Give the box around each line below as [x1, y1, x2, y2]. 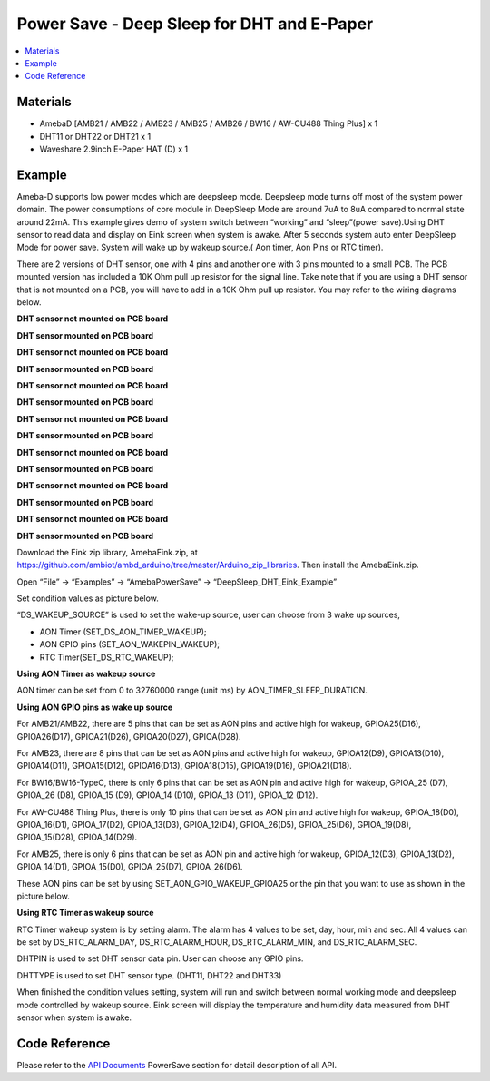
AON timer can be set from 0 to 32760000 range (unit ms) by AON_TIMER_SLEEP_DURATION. [16, 685, 367, 696]
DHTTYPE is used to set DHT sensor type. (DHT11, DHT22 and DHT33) [16, 969, 282, 980]
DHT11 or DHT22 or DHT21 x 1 [39, 131, 152, 142]
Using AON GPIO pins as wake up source [16, 702, 173, 712]
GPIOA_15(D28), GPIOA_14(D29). [16, 831, 138, 843]
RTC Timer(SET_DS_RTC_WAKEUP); [39, 652, 174, 663]
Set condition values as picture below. [16, 593, 159, 604]
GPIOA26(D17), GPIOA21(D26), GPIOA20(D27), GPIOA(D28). [16, 731, 241, 742]
